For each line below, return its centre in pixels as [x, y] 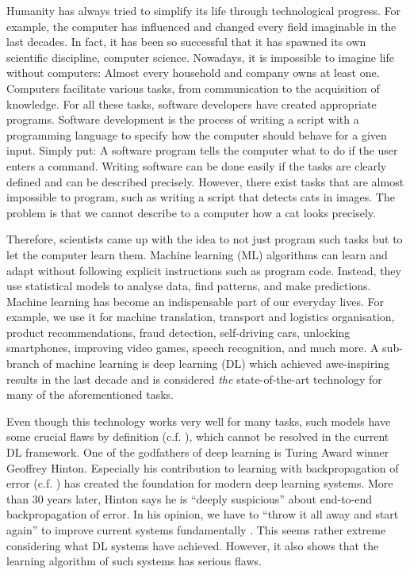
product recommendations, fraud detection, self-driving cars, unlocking [178, 332]
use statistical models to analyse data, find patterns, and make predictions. [189, 286]
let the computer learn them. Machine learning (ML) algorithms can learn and [197, 254]
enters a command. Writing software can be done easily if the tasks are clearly [197, 165]
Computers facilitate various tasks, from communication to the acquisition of [193, 88]
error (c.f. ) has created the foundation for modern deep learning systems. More [200, 483]
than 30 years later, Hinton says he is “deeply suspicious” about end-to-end [190, 498]
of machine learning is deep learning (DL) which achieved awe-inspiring [216, 364]
